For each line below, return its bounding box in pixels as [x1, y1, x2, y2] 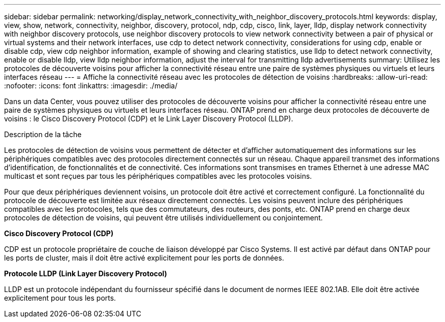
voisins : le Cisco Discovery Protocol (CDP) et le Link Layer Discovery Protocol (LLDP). [4, 114, 293, 123]
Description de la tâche [4, 130, 82, 139]
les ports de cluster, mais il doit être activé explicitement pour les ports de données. [4, 253, 284, 262]
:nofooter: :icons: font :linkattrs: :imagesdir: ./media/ [4, 81, 178, 90]
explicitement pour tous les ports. [4, 294, 116, 302]
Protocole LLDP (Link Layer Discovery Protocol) [4, 269, 167, 278]
